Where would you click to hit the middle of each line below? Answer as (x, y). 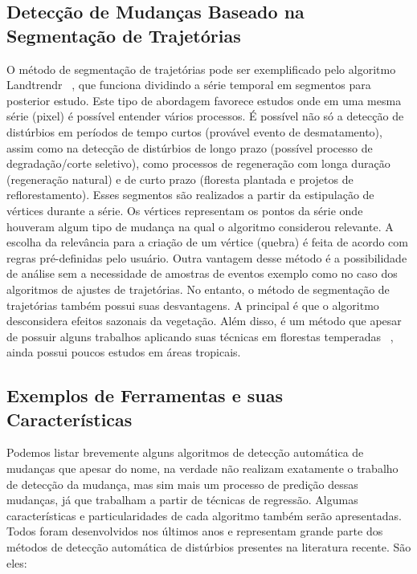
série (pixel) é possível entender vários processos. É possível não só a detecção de (205, 116)
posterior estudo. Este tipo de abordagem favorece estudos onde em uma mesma (204, 100)
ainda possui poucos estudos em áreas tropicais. (124, 352)
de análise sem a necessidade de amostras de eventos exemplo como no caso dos (202, 273)
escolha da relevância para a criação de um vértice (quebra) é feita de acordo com (207, 242)
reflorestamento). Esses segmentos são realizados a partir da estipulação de (190, 195)
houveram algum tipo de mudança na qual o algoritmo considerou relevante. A (200, 226)
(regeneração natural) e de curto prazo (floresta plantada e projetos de (180, 179)
